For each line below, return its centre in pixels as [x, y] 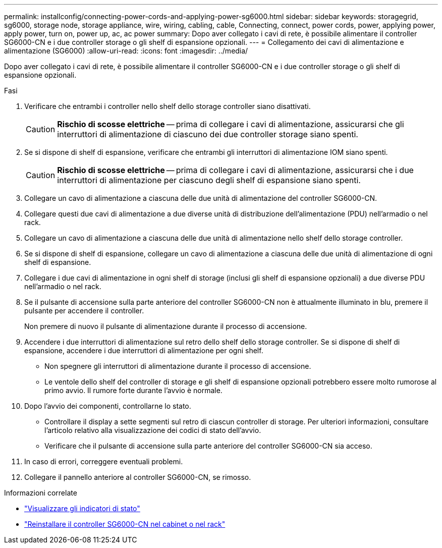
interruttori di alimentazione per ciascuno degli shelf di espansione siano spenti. [209, 180]
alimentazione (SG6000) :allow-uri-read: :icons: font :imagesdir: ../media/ [126, 51]
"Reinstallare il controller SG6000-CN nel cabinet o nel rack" [125, 524]
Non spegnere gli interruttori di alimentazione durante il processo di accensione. [178, 366]
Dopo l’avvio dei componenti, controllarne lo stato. [108, 406]
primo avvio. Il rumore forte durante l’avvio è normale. [133, 390]
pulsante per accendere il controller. [84, 311]
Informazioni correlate [41, 493]
